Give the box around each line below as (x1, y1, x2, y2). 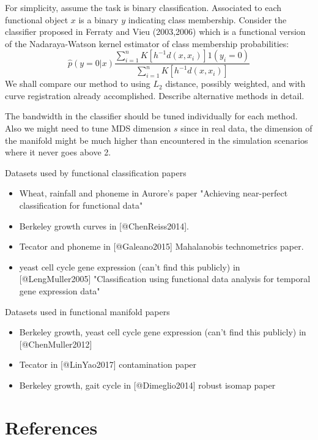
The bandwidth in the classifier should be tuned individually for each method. (5, 110, 298, 122)
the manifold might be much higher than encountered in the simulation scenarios (5, 133, 308, 146)
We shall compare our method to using (5, 77, 150, 90)
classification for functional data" (19, 199, 143, 211)
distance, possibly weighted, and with (165, 77, 306, 90)
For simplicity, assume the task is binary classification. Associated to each (5, 1, 282, 13)
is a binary (78, 13, 119, 26)
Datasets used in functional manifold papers (5, 305, 170, 318)
